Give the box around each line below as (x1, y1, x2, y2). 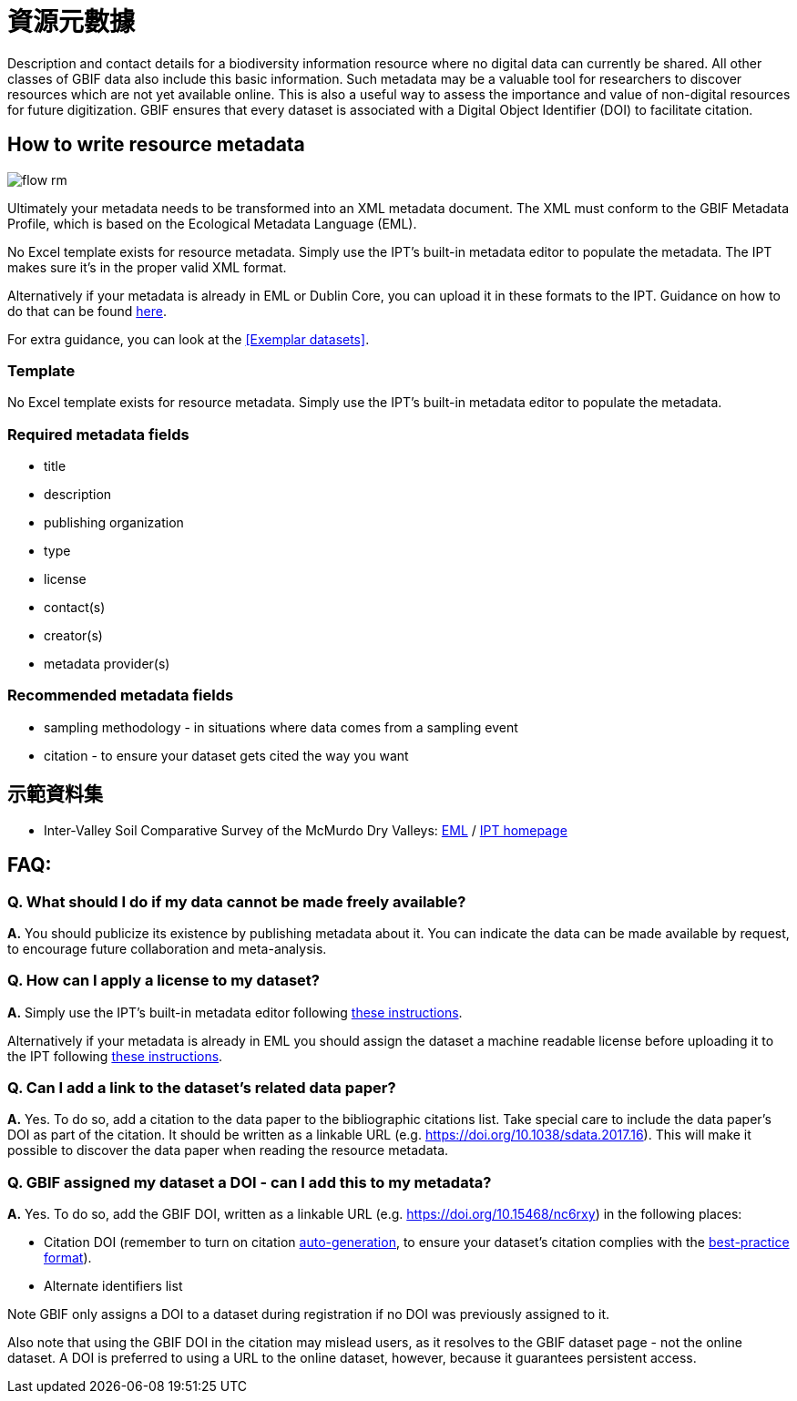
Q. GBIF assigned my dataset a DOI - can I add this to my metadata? (7, 1172, 492, 1191)
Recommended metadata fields (7, 686, 234, 705)
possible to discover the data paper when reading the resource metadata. (7, 1142, 449, 1159)
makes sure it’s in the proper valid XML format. (7, 259, 287, 275)
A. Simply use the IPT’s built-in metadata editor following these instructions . (7, 1004, 463, 1020)
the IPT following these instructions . (7, 1048, 223, 1064)
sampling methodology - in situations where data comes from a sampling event (44, 719, 518, 735)
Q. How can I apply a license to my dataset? (7, 971, 321, 990)
